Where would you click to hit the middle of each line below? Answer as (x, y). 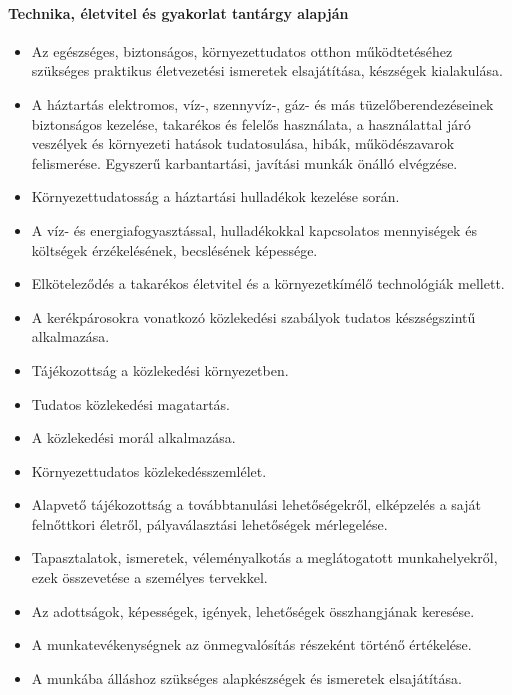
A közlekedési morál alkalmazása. (133, 437)
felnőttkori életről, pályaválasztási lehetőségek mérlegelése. (209, 523)
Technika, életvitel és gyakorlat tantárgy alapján (178, 12)
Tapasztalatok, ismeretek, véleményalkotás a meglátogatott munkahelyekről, (264, 557)
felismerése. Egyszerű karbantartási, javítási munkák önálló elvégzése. (244, 162)
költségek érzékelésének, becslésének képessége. (174, 249)
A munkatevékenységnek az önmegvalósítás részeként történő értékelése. (251, 644)
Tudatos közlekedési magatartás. (130, 403)
